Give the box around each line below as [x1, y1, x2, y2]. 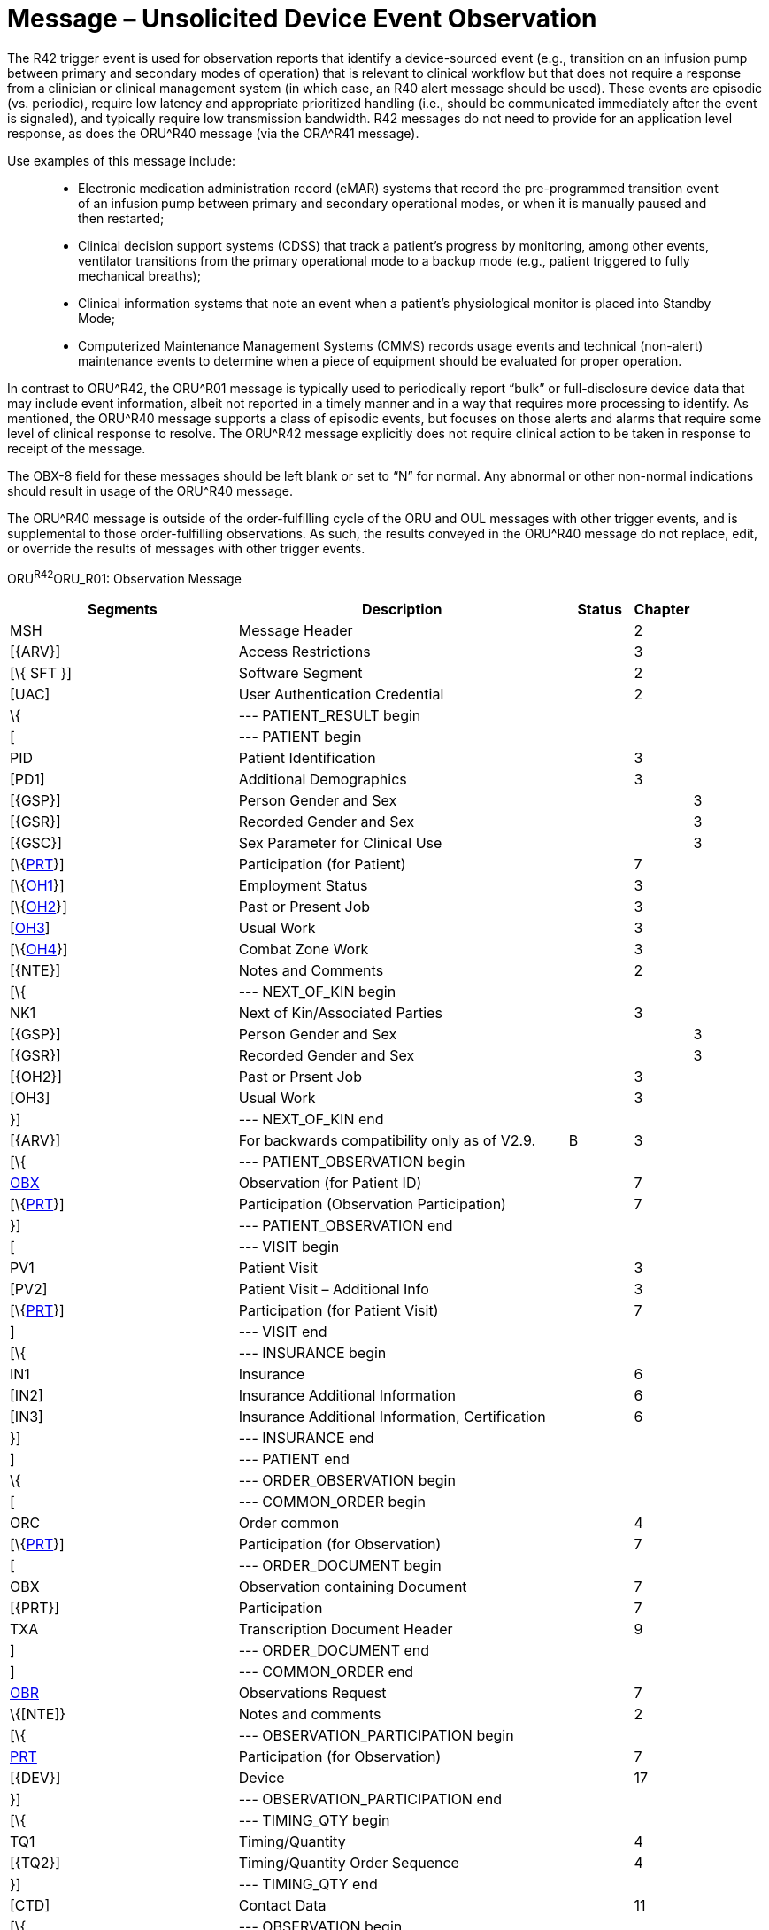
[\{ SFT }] [10, 664, 73, 683]
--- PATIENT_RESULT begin [238, 706, 421, 725]
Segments [87, 600, 158, 619]
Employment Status [238, 876, 368, 895]
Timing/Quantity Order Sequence [238, 1854, 459, 1872]
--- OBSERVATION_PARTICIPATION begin [238, 1726, 514, 1745]
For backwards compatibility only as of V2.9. [238, 1131, 536, 1150]
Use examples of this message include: [7, 152, 235, 168]
